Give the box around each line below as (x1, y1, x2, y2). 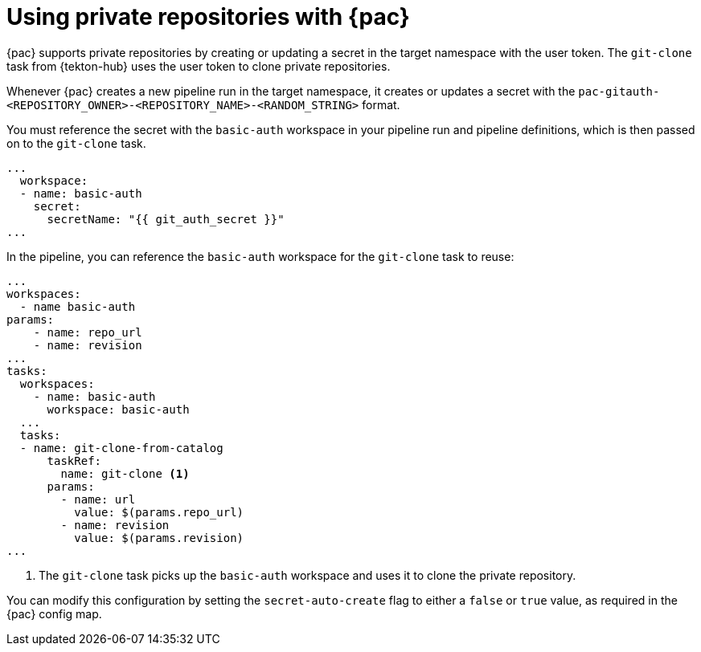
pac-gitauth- (578, 84, 660, 98)
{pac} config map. (6, 606, 102, 621)
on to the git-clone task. (6, 136, 146, 150)
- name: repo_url (33, 325, 142, 339)
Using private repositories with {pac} (6, 3, 410, 31)
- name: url (60, 492, 136, 506)
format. (362, 97, 400, 112)
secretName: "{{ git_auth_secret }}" (47, 212, 285, 226)
